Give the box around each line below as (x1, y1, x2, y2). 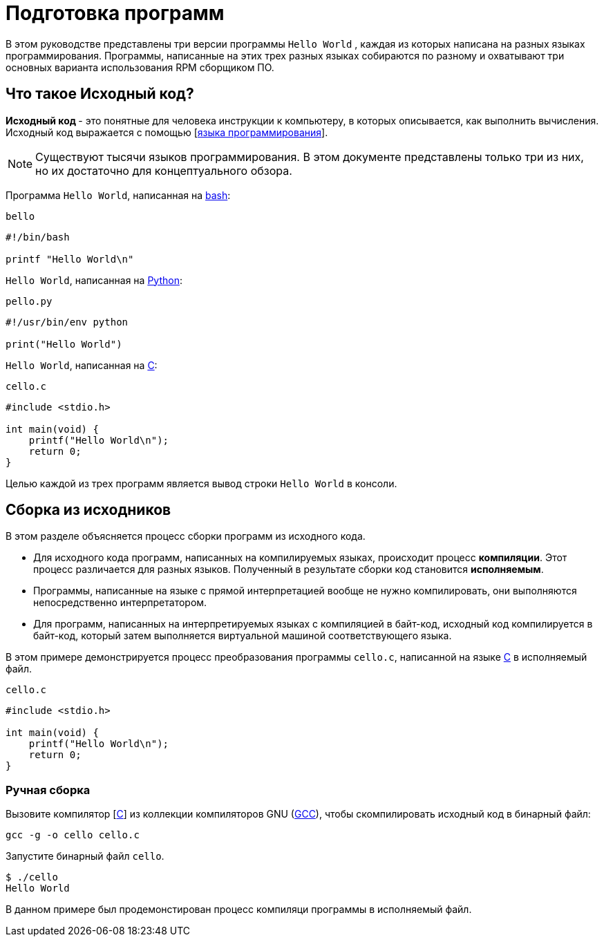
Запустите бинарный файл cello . (6, 850, 164, 863)
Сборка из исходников (6, 501, 171, 519)
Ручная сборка (6, 782, 91, 797)
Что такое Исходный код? (6, 85, 194, 103)
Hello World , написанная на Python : (6, 274, 182, 286)
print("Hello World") (6, 338, 122, 350)
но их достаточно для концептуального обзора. (35, 163, 292, 178)
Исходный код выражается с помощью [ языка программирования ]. (6, 126, 328, 138)
